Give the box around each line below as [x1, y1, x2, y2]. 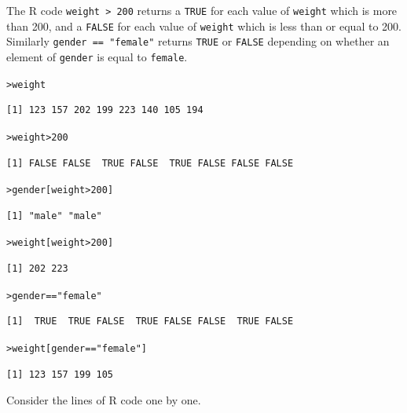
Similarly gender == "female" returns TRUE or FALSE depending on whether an [6, 33, 390, 49]
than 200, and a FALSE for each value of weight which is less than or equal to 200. [6, 17, 401, 34]
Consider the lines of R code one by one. [6, 392, 201, 408]
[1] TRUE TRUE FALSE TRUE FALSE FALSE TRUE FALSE [6, 316, 294, 327]
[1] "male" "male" [6, 210, 102, 221]
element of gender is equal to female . [6, 48, 188, 64]
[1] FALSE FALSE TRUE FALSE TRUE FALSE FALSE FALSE [6, 157, 294, 169]
